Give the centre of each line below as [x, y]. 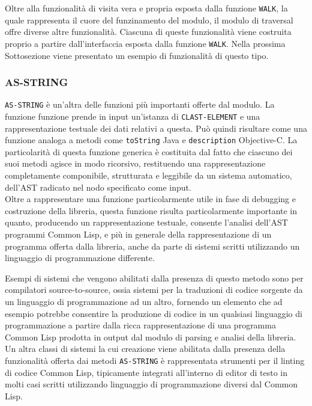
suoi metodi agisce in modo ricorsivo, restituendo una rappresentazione [135, 163]
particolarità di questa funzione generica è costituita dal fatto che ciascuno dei [149, 151]
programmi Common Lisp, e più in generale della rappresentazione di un [138, 234]
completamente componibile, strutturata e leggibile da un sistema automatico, [148, 175]
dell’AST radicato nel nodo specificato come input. [98, 187]
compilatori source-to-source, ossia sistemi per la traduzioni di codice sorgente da [154, 290]
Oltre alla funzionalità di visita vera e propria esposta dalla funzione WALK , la [146, 8]
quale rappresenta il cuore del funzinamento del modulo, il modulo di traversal [149, 20]
